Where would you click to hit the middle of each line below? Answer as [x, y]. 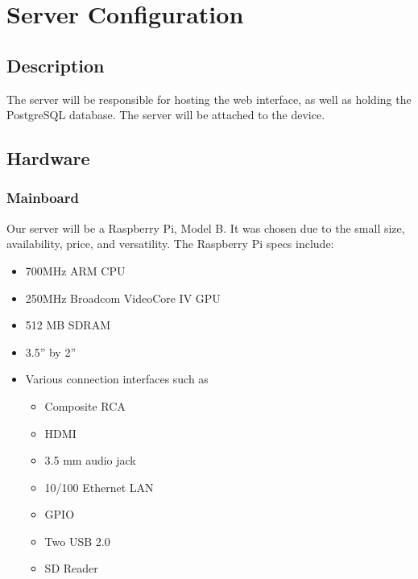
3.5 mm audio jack [90, 460]
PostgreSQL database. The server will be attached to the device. [166, 115]
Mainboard [43, 198]
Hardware [48, 158]
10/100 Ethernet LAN [99, 487]
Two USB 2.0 [77, 541]
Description [56, 65]
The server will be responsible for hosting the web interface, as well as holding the [209, 99]
